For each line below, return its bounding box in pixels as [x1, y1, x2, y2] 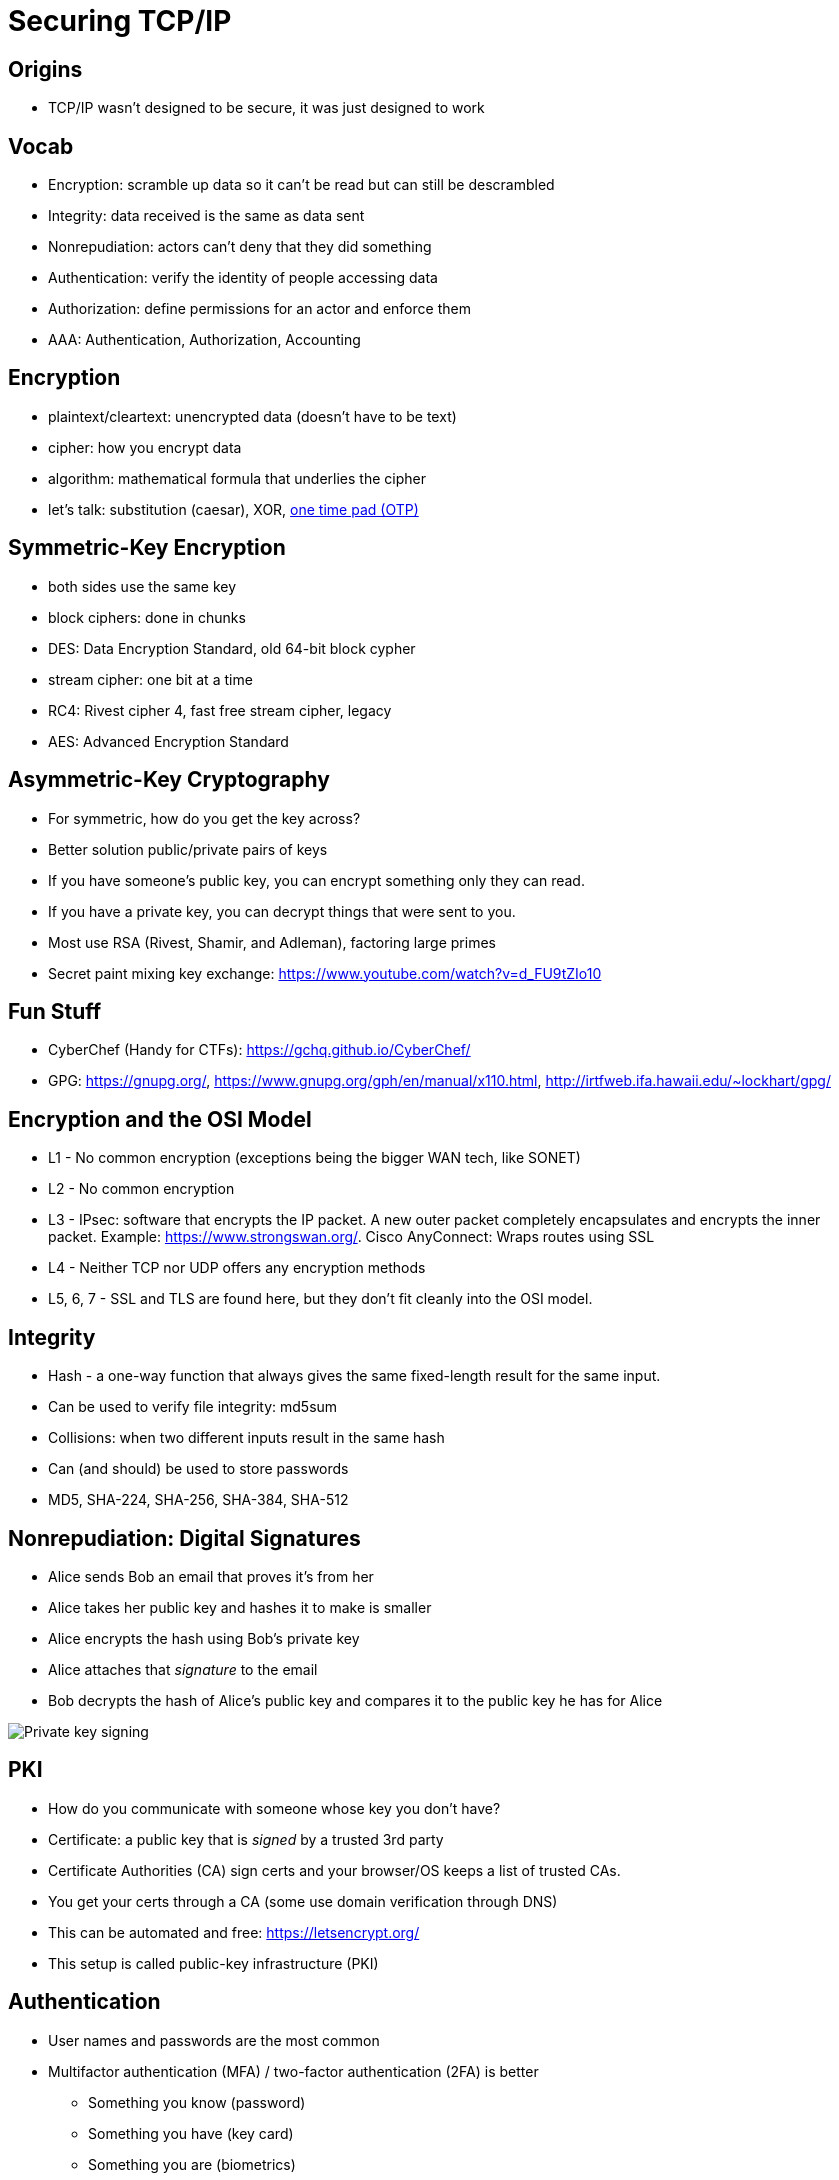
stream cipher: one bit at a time [48, 670, 253, 688]
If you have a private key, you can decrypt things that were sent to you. [48, 902, 516, 920]
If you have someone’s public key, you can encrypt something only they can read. [48, 871, 585, 889]
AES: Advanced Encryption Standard [48, 732, 289, 750]
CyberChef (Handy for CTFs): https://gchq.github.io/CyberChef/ [48, 1041, 471, 1059]
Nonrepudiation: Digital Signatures [8, 1525, 361, 1551]
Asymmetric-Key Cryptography [8, 767, 330, 793]
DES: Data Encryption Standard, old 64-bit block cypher [48, 639, 416, 657]
